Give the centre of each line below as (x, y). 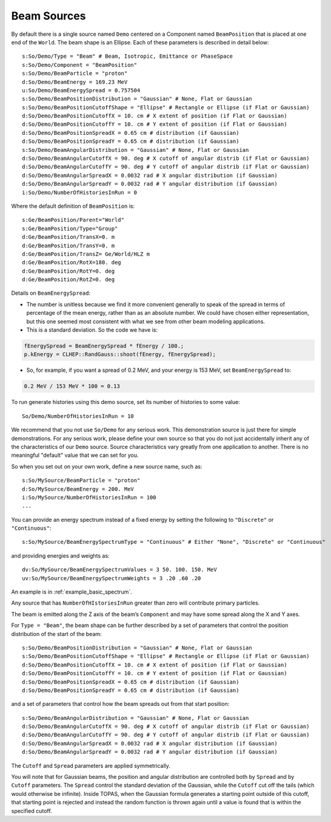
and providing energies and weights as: (60, 555)
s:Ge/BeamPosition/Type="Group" (70, 228)
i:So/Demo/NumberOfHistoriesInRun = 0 (80, 192)
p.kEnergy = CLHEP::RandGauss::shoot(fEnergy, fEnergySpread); (120, 354)
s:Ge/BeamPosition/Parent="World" (73, 220)
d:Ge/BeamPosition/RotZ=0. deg (69, 280)
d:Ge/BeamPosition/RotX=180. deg (72, 262)
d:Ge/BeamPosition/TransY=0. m (69, 245)
